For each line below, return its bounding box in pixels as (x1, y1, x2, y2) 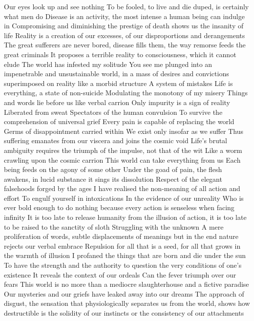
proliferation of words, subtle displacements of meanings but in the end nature (4, 231, 239, 241)
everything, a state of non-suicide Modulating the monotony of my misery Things (4, 87, 248, 98)
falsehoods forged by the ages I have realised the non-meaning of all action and (4, 183, 240, 193)
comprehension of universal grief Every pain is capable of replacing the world (4, 116, 234, 127)
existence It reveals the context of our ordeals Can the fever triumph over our (4, 269, 236, 279)
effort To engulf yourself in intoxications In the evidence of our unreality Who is (4, 193, 244, 203)
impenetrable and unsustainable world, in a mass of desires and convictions (4, 68, 229, 79)
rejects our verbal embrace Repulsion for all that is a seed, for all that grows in (4, 240, 241, 251)
